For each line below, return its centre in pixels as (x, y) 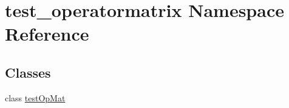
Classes (28, 72)
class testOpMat (35, 97)
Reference (47, 34)
